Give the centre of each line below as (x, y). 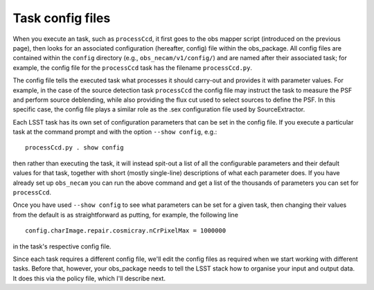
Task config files (62, 18)
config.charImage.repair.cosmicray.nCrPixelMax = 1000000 (126, 231)
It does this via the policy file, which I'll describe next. (89, 278)
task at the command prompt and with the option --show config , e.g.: (115, 132)
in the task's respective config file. (62, 246)
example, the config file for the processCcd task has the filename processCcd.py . (133, 67)
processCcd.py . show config (74, 148)
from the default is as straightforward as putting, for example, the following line (126, 215)
